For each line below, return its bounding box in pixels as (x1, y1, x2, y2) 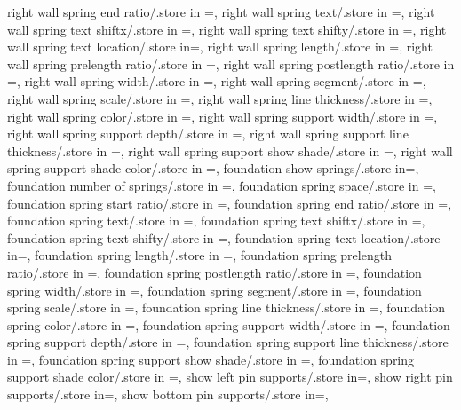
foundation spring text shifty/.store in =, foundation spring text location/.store (7, 228, 441, 247)
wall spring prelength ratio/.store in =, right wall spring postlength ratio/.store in (7, 54, 455, 73)
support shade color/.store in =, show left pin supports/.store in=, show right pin (7, 367, 453, 386)
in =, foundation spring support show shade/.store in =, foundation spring (7, 350, 415, 368)
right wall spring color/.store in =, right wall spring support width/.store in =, (7, 106, 438, 125)
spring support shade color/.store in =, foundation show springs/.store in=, (7, 159, 419, 177)
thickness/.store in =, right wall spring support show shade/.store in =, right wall (7, 141, 453, 160)
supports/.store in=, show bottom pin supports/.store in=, (7, 385, 329, 404)
